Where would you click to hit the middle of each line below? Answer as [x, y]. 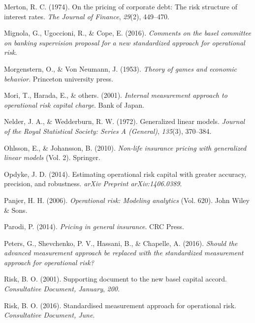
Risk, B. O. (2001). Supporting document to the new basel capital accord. [115, 279]
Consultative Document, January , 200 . [62, 289]
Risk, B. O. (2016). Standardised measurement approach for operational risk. [120, 305]
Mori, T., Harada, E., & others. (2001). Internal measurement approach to [116, 95]
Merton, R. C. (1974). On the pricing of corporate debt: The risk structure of [121, 6]
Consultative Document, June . [49, 315]
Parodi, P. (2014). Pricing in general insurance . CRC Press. [94, 226]
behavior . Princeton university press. [59, 78]
